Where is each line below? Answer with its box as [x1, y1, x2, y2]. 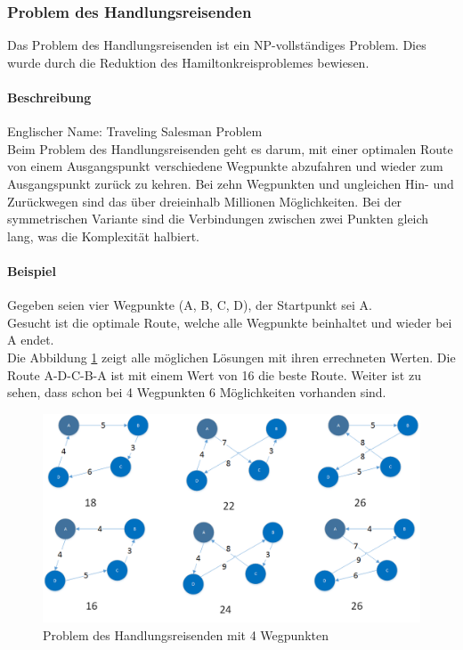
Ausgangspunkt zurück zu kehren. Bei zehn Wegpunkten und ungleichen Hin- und [7, 174, 454, 192]
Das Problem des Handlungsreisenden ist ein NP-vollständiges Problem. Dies [7, 36, 426, 54]
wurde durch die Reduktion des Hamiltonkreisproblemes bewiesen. [7, 53, 370, 71]
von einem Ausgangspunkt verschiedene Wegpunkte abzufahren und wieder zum [7, 157, 443, 175]
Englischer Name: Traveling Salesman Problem [7, 122, 263, 141]
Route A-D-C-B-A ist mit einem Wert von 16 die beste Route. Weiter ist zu [7, 365, 421, 384]
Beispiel [7, 261, 56, 280]
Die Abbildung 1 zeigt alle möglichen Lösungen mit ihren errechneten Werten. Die [7, 347, 456, 366]
